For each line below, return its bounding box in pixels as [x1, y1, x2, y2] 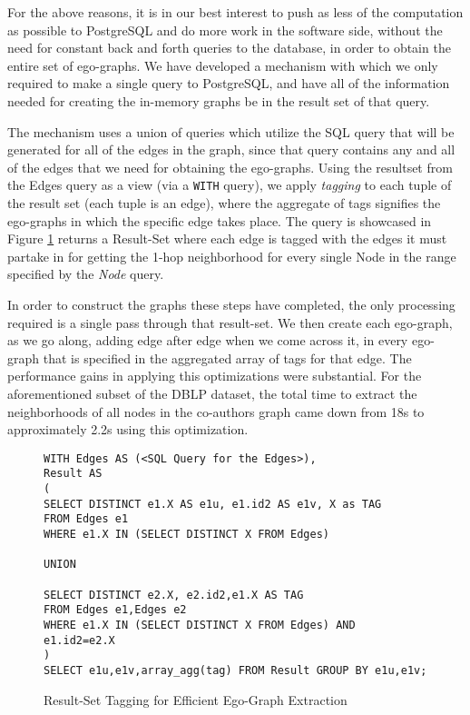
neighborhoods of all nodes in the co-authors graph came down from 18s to [7, 402, 425, 421]
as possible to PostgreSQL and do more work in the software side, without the [7, 20, 443, 39]
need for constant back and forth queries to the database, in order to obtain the [7, 38, 451, 57]
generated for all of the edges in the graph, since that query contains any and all [7, 140, 455, 159]
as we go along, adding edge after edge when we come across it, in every [7, 331, 408, 350]
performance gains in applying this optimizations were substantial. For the [7, 366, 422, 385]
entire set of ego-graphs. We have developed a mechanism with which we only [7, 55, 438, 74]
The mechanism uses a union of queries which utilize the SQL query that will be [7, 122, 455, 141]
